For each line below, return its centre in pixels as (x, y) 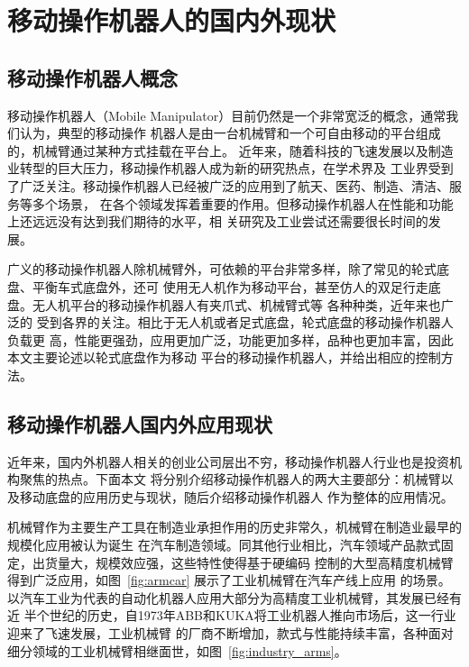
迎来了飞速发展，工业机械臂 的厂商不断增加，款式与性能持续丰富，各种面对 (230, 633)
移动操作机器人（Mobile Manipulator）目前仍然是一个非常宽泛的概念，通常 (227, 115)
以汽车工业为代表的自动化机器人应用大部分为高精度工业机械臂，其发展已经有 (234, 597)
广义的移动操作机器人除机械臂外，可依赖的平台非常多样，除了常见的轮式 (222, 269)
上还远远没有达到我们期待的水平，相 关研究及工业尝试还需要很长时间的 (218, 221)
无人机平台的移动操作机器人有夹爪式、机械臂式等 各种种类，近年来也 (236, 304)
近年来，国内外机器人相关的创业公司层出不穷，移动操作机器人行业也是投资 (228, 461)
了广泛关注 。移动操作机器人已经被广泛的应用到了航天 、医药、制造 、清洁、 (228, 185)
